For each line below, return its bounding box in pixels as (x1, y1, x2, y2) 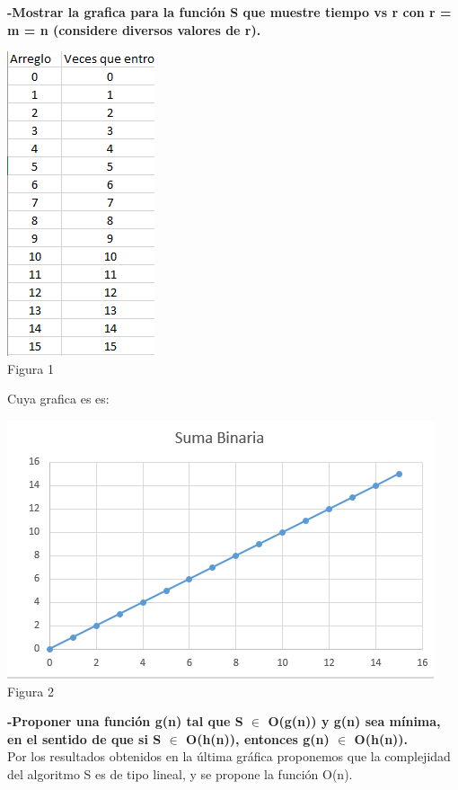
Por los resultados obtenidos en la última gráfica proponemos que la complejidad (7, 747, 451, 766)
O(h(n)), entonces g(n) (186, 729, 330, 748)
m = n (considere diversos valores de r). (7, 20, 261, 39)
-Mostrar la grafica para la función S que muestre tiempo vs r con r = (7, 3, 452, 21)
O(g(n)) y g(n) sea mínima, (268, 712, 441, 731)
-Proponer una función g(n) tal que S (7, 712, 243, 731)
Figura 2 (7, 681, 54, 700)
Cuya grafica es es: (7, 389, 110, 408)
